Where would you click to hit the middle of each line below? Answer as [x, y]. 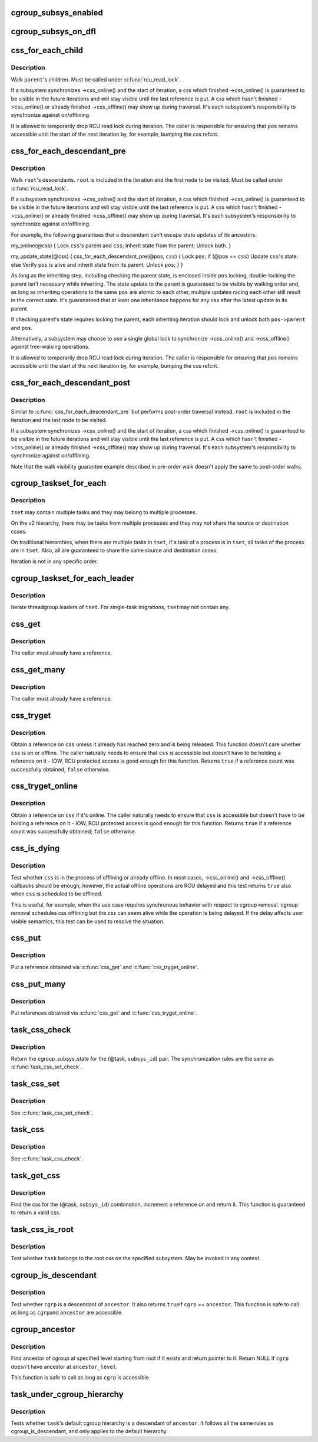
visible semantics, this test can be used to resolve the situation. [88, 921]
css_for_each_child [47, 50]
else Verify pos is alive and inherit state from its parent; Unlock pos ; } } [97, 264]
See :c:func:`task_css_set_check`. [52, 1113]
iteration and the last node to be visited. [59, 420]
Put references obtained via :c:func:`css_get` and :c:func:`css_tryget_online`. [104, 1013]
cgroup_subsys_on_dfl [54, 32]
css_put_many [38, 984]
